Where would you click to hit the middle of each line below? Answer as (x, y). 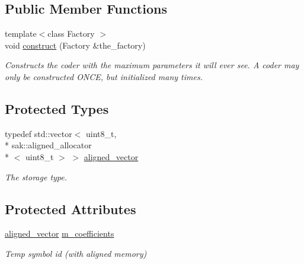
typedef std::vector (39, 133)
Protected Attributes (71, 209)
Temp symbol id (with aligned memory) (76, 253)
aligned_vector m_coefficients (60, 233)
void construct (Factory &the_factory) (75, 45)
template (21, 34)
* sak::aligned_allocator (48, 145)
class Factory (71, 34)
